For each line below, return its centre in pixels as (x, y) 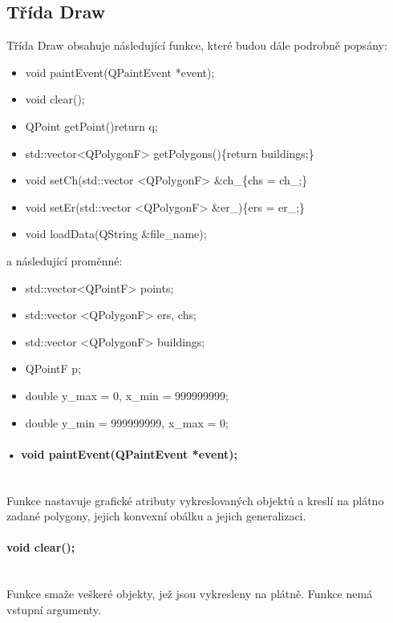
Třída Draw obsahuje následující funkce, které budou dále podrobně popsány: (197, 45)
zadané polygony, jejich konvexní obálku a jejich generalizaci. (156, 516)
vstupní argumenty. (54, 609)
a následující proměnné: (65, 260)
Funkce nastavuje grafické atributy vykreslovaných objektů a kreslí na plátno (195, 500)
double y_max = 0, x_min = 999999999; (127, 395)
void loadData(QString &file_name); (116, 234)
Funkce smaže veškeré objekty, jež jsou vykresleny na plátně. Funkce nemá (190, 594)
